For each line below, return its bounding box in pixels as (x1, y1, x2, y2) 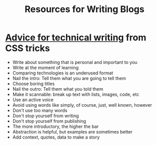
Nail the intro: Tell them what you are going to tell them (12, 75, 126, 81)
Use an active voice (12, 97, 54, 103)
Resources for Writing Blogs (24, 4, 145, 15)
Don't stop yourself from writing (12, 112, 79, 119)
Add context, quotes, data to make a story (12, 134, 100, 140)
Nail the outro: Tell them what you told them (12, 86, 103, 92)
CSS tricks (5, 43, 50, 54)
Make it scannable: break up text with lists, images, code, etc (12, 91, 139, 97)
